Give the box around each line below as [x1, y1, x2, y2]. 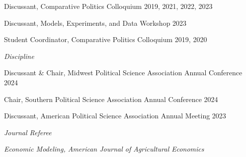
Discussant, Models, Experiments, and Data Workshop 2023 [4, 17, 187, 28]
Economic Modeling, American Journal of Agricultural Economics [4, 144, 204, 154]
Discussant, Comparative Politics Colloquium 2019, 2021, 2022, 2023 [4, 1, 213, 11]
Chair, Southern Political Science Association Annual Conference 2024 [4, 94, 218, 104]
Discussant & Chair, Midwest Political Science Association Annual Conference [4, 67, 243, 78]
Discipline [4, 51, 34, 61]
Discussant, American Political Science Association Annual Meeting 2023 [4, 110, 226, 121]
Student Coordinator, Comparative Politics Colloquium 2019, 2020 [4, 34, 207, 45]
